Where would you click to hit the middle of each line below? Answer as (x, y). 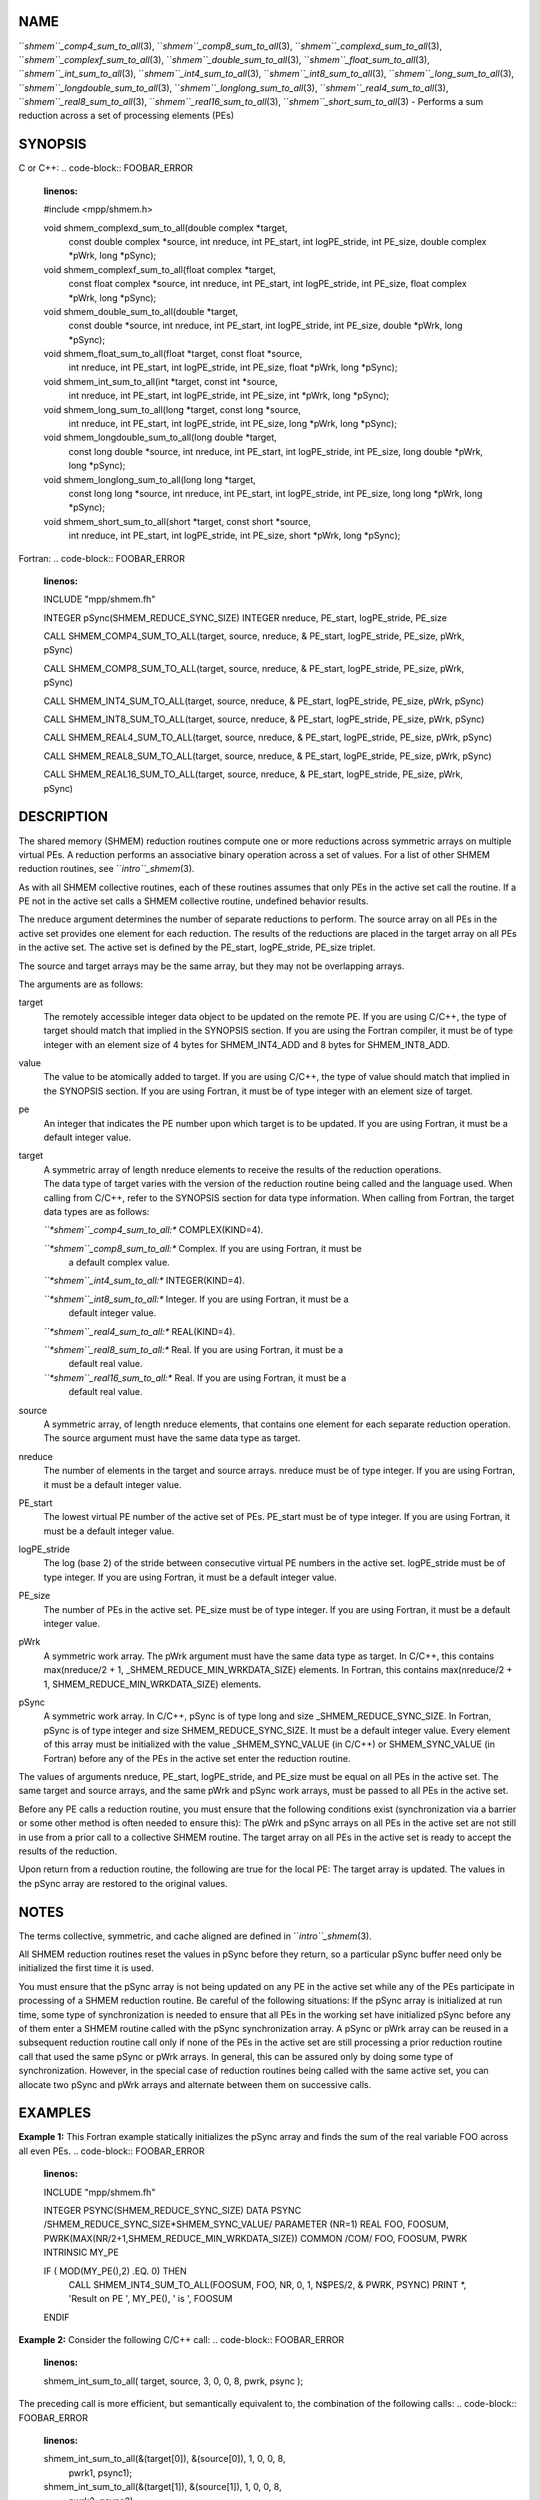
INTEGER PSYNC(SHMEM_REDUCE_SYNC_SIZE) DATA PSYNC (172, 2210)
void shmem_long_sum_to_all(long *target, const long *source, (172, 409)
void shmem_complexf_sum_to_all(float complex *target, (160, 269)
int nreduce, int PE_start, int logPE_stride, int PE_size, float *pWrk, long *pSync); (233, 367)
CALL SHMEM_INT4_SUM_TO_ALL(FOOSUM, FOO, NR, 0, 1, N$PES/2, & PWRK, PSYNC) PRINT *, (267, 2284)
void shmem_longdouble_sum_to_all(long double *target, (160, 437)
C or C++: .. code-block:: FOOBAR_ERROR (106, 168)
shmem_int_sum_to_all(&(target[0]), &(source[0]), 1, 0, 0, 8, (164, 2459)
